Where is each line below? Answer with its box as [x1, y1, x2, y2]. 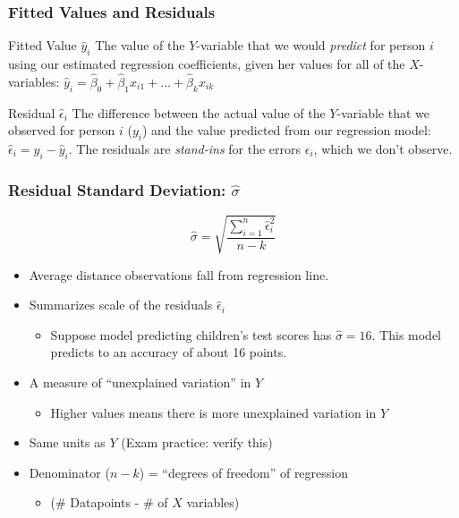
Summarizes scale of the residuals [29, 295, 213, 314]
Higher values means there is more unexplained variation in [50, 403, 377, 421]
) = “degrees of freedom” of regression [139, 463, 348, 481]
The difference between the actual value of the [72, 103, 326, 122]
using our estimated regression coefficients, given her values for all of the [8, 55, 405, 73]
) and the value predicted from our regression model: [141, 121, 431, 140]
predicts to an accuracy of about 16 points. [50, 343, 287, 361]
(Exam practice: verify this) [121, 433, 273, 452]
